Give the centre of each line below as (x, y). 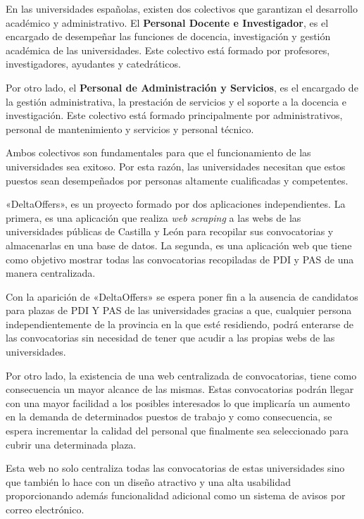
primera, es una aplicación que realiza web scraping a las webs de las (153, 217)
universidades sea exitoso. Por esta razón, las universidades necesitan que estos (176, 166)
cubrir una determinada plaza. (71, 444)
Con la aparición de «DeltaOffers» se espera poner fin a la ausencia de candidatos (182, 296)
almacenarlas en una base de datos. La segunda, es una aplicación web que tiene (179, 245)
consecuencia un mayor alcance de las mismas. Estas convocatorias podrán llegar (180, 389)
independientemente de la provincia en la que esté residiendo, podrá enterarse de (180, 324)
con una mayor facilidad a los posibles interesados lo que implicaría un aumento (178, 402)
